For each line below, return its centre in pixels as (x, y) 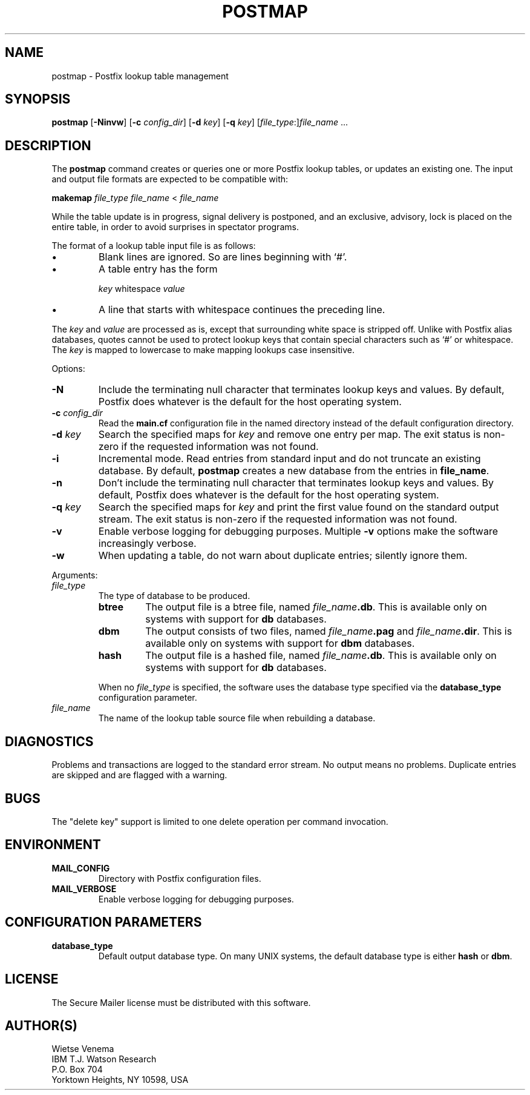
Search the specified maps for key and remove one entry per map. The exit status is (290, 435)
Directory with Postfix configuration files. (180, 878)
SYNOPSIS (38, 99)
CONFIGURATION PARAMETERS (103, 922)
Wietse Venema (83, 1049)
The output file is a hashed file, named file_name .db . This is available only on (321, 656)
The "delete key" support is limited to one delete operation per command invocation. (220, 821)
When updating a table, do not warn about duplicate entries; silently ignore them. (283, 556)
